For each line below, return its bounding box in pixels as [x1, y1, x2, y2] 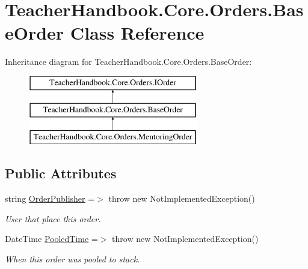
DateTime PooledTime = [5, 232, 98, 245]
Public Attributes [5, 164, 117, 183]
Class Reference [70, 20, 205, 45]
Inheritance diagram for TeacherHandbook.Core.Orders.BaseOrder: [5, 55, 252, 68]
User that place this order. [5, 212, 101, 225]
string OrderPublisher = [5, 192, 95, 205]
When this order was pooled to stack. [5, 252, 140, 265]
